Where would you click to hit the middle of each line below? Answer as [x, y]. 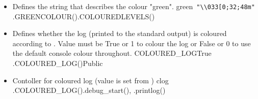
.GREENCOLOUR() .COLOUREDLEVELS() [84, 16]
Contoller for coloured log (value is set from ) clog [91, 80]
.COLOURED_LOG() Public [58, 63]
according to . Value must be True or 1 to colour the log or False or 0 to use [132, 43]
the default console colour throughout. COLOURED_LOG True [112, 53]
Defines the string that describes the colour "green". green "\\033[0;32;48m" [134, 6]
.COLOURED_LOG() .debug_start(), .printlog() [89, 90]
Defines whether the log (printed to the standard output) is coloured [120, 33]
